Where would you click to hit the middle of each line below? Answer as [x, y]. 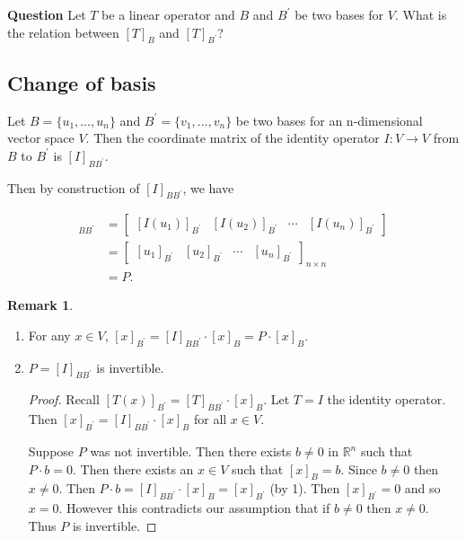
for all [210, 419]
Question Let [47, 14]
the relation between [63, 32]
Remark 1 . [40, 305]
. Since [359, 468]
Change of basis [82, 82]
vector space [41, 138]
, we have [208, 187]
